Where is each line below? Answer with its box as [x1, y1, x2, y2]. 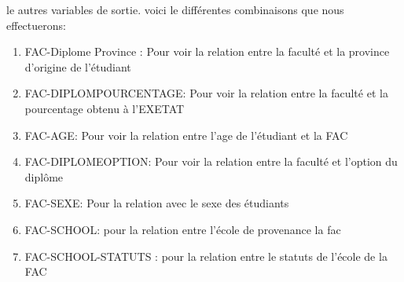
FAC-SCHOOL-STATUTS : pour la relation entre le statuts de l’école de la [24, 247, 387, 264]
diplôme [24, 168, 64, 185]
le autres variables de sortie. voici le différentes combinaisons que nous [6, 2, 344, 17]
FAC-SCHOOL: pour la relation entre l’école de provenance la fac [24, 221, 341, 237]
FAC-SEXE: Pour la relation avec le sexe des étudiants [24, 195, 289, 211]
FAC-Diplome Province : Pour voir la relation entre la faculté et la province [24, 43, 390, 60]
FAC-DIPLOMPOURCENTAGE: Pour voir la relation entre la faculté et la [24, 85, 388, 101]
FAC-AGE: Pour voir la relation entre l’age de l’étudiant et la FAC [24, 126, 348, 143]
